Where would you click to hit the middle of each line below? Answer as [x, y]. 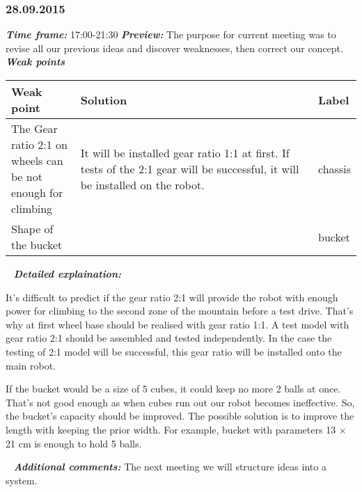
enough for [37, 192]
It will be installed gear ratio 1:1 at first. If [185, 152]
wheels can [37, 160]
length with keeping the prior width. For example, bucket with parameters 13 [171, 429]
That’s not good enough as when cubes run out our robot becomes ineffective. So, [180, 402]
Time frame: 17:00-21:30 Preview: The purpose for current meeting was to [171, 34]
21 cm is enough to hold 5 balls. [74, 443]
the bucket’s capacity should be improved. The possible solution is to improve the [180, 416]
